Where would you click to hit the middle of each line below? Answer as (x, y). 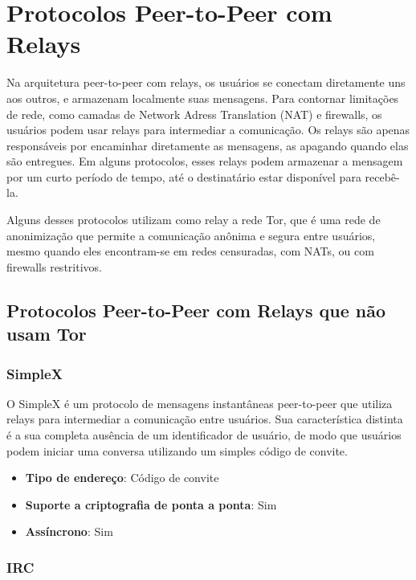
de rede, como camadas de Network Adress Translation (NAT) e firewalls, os (194, 114)
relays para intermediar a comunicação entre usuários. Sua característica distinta (205, 419)
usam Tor (47, 334)
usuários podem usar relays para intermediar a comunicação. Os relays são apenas (208, 130)
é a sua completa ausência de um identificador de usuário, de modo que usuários (204, 435)
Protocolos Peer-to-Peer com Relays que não (196, 310)
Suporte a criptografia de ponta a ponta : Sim (151, 504)
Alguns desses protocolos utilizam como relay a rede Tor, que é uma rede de (194, 220)
